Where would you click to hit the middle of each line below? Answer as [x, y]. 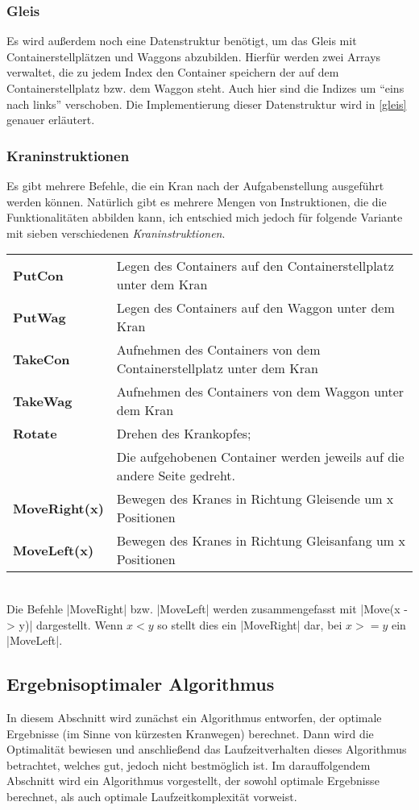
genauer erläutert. [51, 120]
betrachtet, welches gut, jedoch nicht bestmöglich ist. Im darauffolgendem [189, 764]
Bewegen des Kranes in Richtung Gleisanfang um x [261, 541]
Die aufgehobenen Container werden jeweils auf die [260, 457]
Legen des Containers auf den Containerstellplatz [255, 266]
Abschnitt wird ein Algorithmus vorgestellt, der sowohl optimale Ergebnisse [193, 781]
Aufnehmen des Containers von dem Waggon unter [260, 392]
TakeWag [43, 401]
